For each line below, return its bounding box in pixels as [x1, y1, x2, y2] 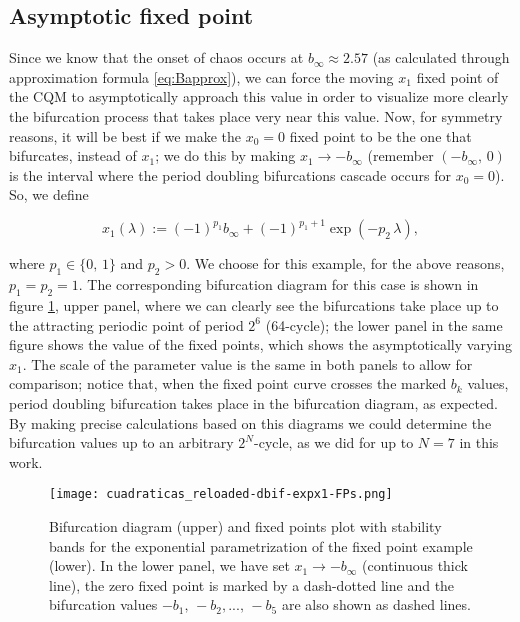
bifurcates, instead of [9, 145, 137, 166]
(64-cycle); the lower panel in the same [265, 314, 503, 335]
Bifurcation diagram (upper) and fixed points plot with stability [49, 516, 442, 537]
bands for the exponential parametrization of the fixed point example [49, 535, 473, 556]
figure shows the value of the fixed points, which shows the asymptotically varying [9, 334, 512, 355]
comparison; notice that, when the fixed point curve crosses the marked [9, 373, 447, 394]
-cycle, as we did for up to [254, 432, 414, 453]
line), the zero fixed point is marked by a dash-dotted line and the [49, 574, 455, 595]
